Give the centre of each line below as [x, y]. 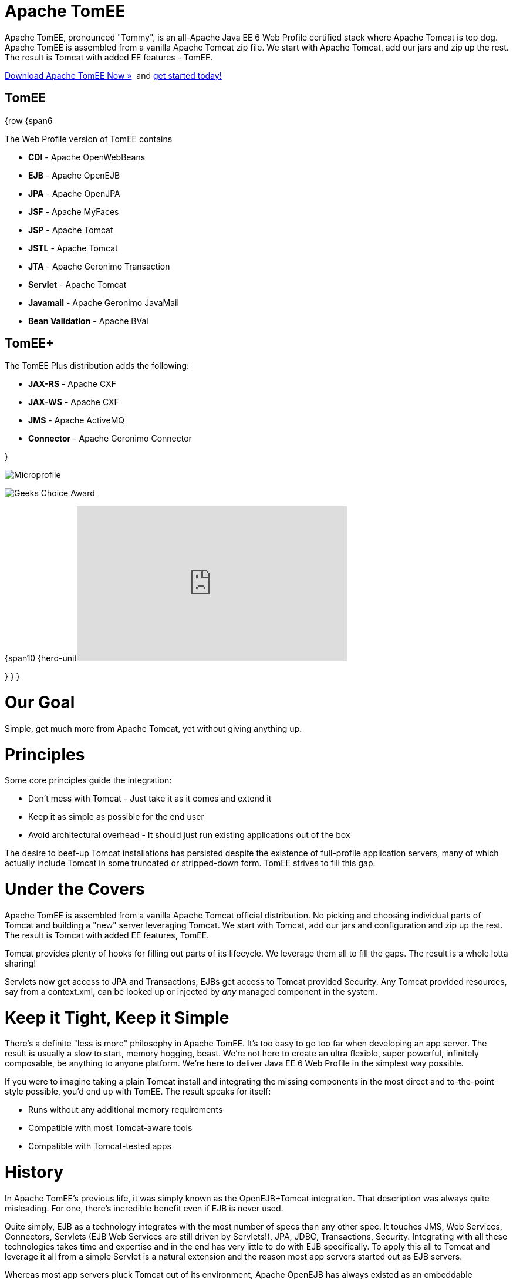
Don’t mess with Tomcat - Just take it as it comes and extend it [150, 799]
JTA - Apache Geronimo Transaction [99, 266]
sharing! [21, 963]
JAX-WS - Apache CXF [74, 402]
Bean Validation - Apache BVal [88, 321]
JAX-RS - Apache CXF [72, 384]
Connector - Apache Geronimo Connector [110, 439]
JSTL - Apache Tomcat [73, 248]
